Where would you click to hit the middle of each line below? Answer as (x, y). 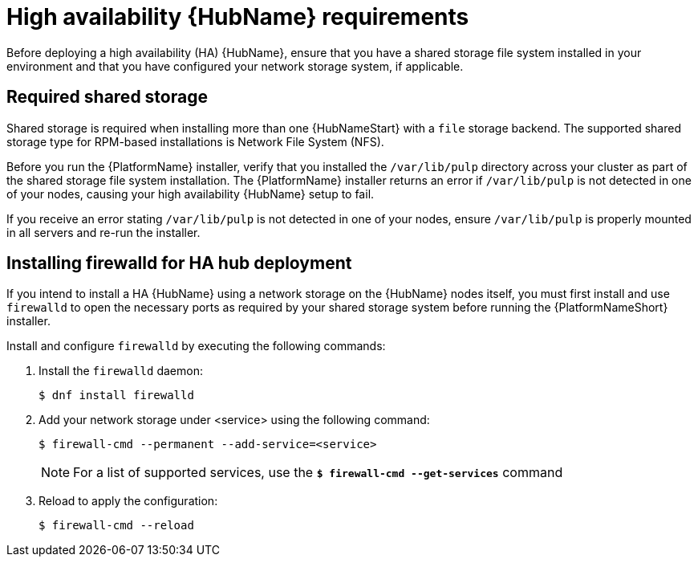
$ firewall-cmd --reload (116, 526)
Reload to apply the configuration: (128, 501)
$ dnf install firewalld (116, 396)
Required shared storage (107, 97)
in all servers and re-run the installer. (103, 232)
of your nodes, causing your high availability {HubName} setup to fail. (191, 194)
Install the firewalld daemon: (121, 371)
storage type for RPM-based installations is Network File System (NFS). (195, 141)
